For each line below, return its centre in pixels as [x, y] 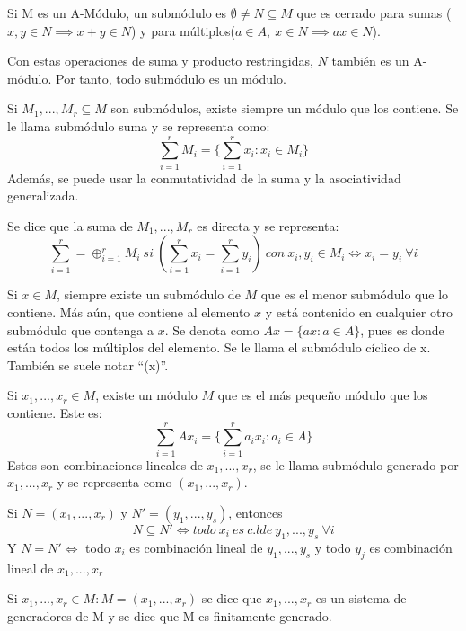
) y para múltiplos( [183, 30]
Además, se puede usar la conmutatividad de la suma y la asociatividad [204, 178]
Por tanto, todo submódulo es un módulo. [171, 78]
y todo [333, 547]
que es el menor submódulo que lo [355, 294]
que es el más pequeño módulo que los [323, 395]
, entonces [255, 512]
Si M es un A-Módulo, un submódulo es [117, 13]
